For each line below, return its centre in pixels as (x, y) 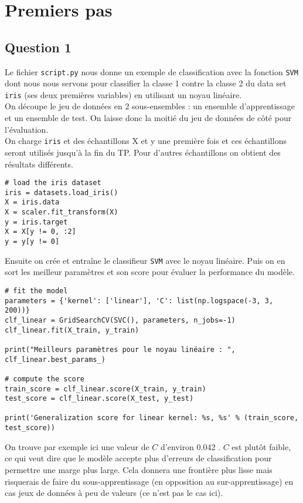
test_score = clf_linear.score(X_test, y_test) (99, 399)
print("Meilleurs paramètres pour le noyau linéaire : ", (120, 349)
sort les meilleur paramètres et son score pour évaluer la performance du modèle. (150, 272)
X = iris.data (32, 202)
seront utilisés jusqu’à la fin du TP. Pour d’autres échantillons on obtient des (143, 152)
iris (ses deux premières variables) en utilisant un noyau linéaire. (123, 94)
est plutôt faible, (261, 446)
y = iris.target (36, 222)
